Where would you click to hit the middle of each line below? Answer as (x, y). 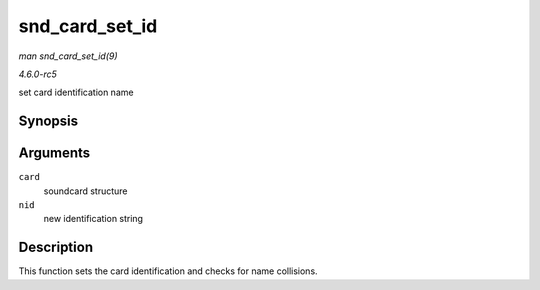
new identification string (93, 219)
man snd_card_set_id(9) (68, 56)
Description (56, 247)
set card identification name (76, 92)
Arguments (54, 153)
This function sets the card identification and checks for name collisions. (168, 271)
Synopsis (48, 121)
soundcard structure (86, 191)
